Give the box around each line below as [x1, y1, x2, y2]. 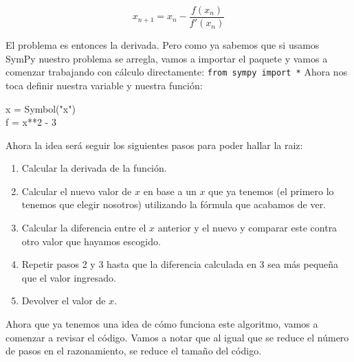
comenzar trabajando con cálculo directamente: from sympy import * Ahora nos [5, 65, 348, 79]
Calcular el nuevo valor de [21, 183, 132, 198]
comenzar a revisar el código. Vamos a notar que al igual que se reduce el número [5, 330, 349, 344]
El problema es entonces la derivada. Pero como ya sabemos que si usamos [5, 38, 320, 52]
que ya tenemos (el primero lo [208, 183, 334, 198]
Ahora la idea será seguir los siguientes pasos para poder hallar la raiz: [5, 137, 303, 152]
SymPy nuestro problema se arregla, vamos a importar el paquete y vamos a [5, 51, 328, 65]
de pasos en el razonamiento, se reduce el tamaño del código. [5, 343, 262, 358]
